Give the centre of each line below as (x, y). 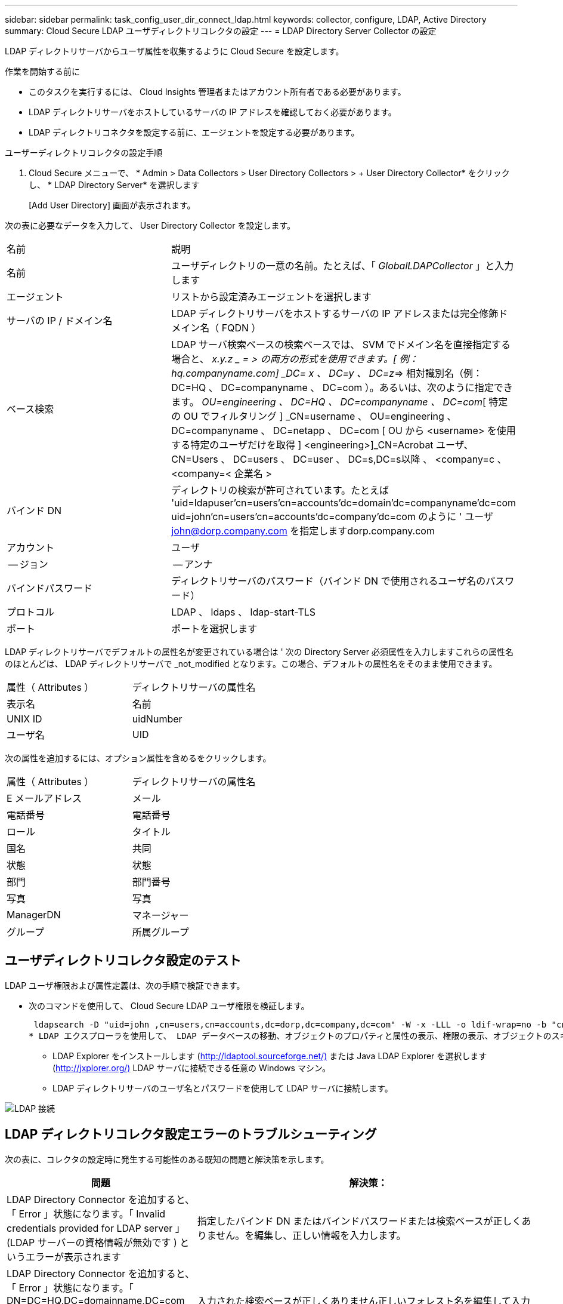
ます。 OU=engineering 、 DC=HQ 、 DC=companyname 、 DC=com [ (329, 402)
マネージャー (160, 915)
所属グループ (160, 932)
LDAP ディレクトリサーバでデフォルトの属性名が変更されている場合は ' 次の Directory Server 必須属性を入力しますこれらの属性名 (259, 652)
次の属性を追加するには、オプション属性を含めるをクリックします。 (138, 758)
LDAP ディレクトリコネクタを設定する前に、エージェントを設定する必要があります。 (194, 132)
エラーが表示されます (74, 1257)
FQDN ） (241, 328)
